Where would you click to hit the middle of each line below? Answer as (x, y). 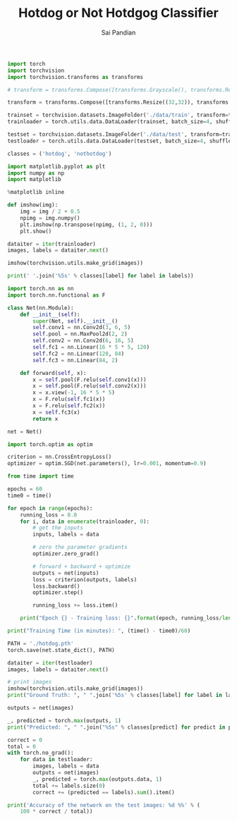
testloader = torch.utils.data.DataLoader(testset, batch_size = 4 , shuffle (120, 141)
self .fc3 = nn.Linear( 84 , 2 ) (75, 360)
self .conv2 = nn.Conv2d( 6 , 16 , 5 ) (83, 341)
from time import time (41, 476)
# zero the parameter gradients (80, 548)
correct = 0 (25, 740)
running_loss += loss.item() (75, 605)
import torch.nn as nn (41, 289)
